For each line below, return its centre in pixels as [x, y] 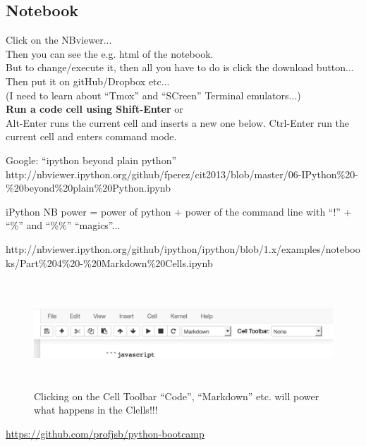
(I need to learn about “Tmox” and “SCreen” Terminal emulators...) [153, 95]
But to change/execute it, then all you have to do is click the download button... [180, 67]
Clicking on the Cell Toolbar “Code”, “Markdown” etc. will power [177, 396]
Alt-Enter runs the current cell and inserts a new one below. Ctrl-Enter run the [178, 122]
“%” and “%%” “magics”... [63, 225]
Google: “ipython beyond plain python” [91, 160]
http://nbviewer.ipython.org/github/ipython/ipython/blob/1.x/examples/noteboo [183, 248]
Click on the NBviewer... [59, 40]
